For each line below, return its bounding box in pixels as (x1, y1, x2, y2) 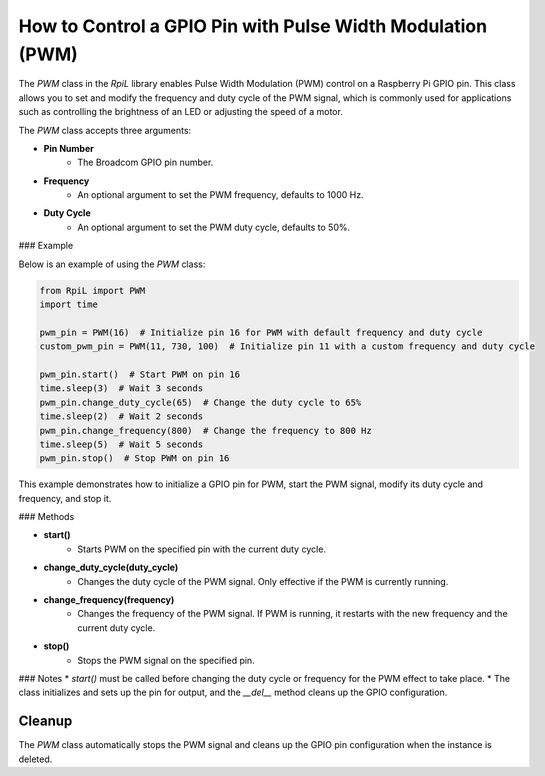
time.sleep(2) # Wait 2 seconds (39, 411, 204, 422)
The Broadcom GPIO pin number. (77, 156, 214, 169)
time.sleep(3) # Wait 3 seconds (39, 383, 204, 394)
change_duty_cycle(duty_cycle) (43, 561, 179, 574)
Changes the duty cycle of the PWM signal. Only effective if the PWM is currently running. (77, 575, 449, 587)
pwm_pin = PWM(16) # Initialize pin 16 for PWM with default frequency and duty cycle (39, 326, 483, 338)
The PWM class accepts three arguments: (18, 124, 192, 136)
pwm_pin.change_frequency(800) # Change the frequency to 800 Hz (39, 425, 372, 436)
